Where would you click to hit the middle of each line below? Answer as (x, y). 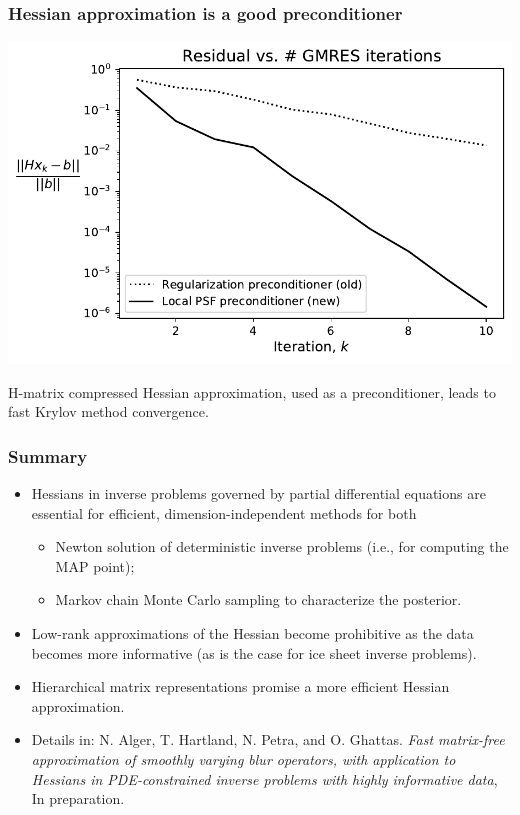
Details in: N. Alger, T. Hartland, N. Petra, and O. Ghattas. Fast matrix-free (268, 739)
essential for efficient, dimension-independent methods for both (224, 512)
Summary (48, 455)
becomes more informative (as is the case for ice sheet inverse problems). (254, 652)
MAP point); (95, 565)
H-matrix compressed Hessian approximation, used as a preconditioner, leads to (252, 391)
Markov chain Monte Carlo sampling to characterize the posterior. (258, 599)
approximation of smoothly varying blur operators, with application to (243, 758)
